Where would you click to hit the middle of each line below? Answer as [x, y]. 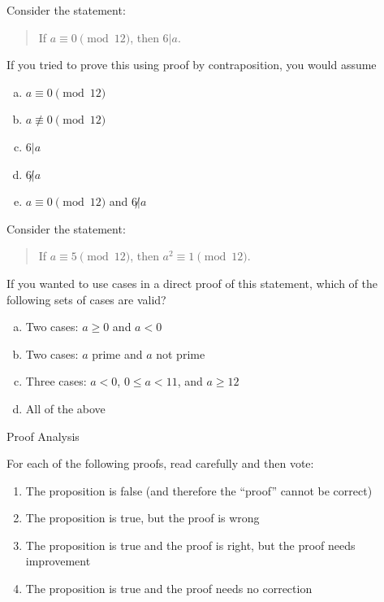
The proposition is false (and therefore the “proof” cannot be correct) [199, 490]
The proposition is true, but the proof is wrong [142, 518]
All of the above [65, 408]
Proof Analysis [43, 436]
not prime [181, 353]
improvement [58, 561]
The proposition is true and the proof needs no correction [169, 589]
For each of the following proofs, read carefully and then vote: [160, 463]
